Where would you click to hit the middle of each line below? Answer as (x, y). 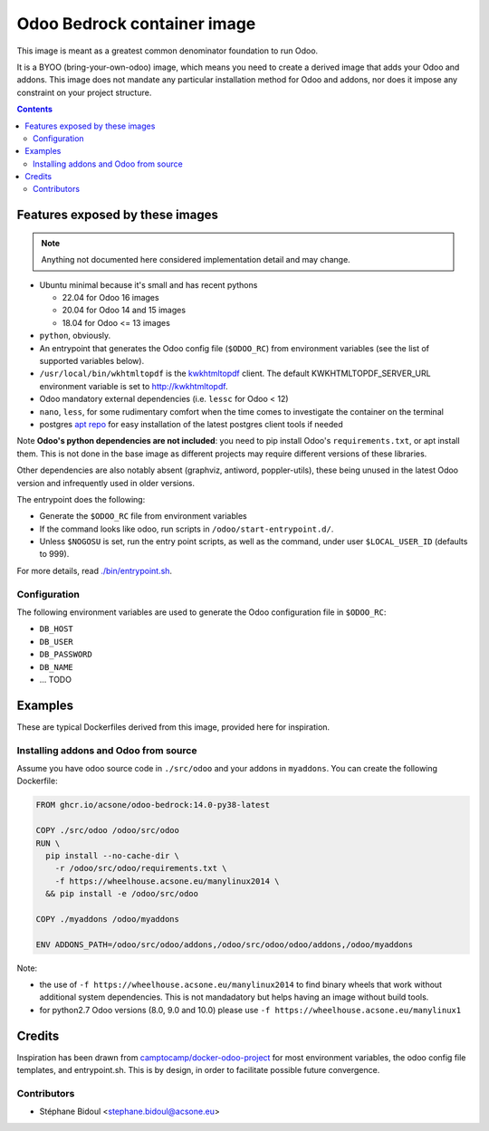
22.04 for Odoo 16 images (110, 298)
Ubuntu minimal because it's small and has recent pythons (149, 284)
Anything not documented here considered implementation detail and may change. (196, 260)
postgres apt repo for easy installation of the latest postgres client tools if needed (191, 424)
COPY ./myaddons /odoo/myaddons (108, 919)
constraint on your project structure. (84, 92)
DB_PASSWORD (66, 655)
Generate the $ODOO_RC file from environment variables (144, 516)
